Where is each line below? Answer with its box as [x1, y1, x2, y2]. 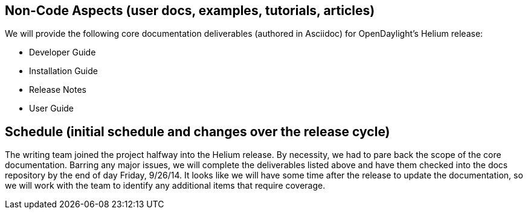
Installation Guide [29, 66, 98, 77]
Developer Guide [29, 47, 96, 58]
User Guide [29, 103, 74, 114]
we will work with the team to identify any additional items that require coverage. [5, 180, 326, 191]
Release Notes [29, 84, 86, 95]
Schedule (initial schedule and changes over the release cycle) [5, 124, 390, 139]
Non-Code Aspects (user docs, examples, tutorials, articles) [5, 3, 375, 18]
